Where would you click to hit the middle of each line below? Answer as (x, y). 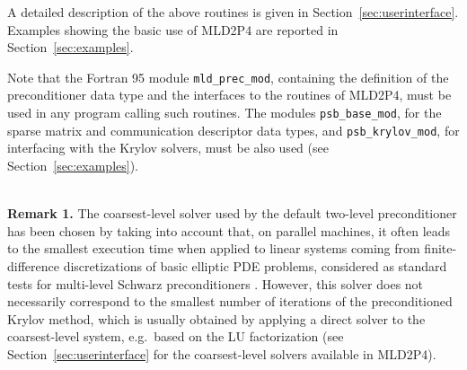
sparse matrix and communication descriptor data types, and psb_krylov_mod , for (233, 130)
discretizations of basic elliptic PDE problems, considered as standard (255, 265)
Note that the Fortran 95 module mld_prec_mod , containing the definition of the (228, 77)
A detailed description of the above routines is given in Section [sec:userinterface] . (233, 12)
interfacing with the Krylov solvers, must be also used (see (168, 148)
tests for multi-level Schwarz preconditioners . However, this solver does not (216, 283)
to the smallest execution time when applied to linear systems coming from (214, 248)
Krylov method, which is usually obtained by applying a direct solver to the (216, 318)
